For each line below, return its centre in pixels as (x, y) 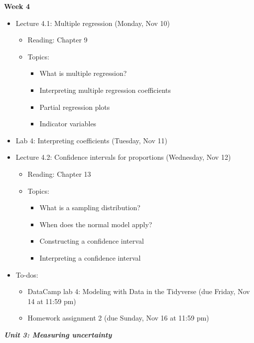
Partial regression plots (75, 107)
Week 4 (17, 6)
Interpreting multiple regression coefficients (105, 90)
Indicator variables (68, 124)
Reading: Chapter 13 (59, 173)
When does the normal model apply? (96, 224)
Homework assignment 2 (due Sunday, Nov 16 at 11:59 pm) (118, 318)
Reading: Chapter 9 (58, 40)
